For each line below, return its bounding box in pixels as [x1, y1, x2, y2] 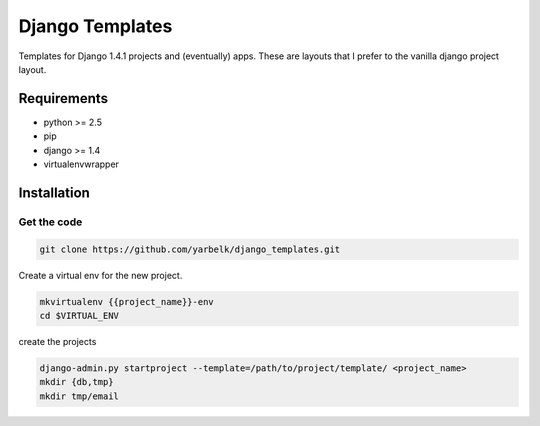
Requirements [18, 90, 109, 107]
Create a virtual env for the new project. [18, 269, 183, 281]
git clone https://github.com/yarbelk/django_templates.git [39, 243, 341, 255]
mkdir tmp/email [39, 390, 120, 402]
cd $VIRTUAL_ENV [39, 310, 120, 321]
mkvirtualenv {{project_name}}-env [39, 296, 214, 307]
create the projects [18, 335, 97, 347]
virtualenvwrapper [43, 158, 120, 170]
